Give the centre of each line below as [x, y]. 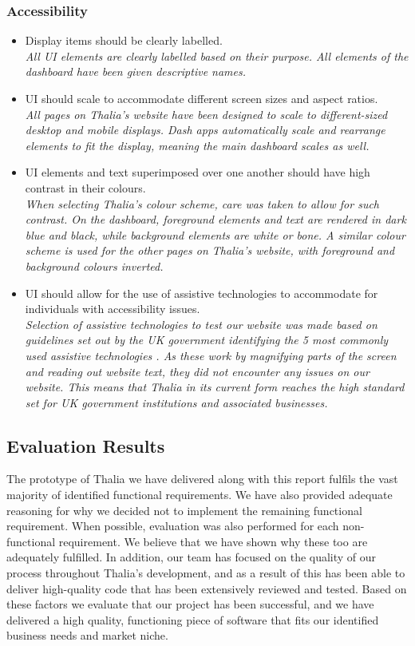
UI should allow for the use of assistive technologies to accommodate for [202, 293]
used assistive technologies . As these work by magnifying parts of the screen [211, 355]
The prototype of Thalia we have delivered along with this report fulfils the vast [202, 479]
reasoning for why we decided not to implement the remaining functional [184, 510]
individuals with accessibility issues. [113, 309]
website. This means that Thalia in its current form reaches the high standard [215, 387]
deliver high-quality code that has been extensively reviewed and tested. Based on [207, 588]
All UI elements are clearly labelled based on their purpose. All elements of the [217, 55]
